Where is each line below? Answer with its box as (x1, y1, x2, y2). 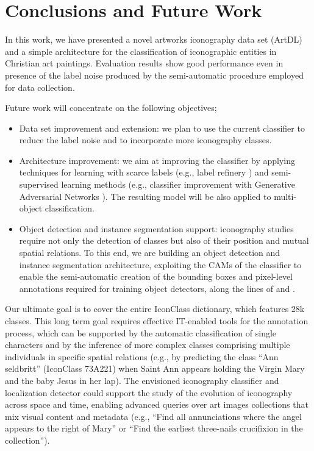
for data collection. (5, 80, 75, 93)
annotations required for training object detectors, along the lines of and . (19, 282, 295, 294)
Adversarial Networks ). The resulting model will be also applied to (19, 190, 271, 202)
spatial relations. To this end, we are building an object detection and (19, 246, 280, 259)
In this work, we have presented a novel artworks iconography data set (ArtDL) (5, 33, 302, 46)
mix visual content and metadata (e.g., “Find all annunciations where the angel (5, 410, 302, 422)
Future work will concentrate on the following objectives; (5, 101, 217, 114)
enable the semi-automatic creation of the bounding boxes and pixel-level (19, 270, 293, 283)
